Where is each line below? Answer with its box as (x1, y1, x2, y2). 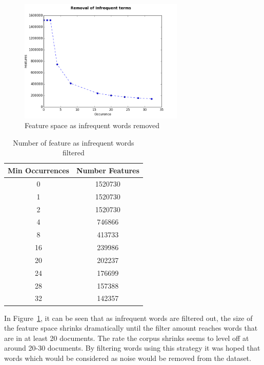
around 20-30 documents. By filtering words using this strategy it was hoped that (4, 342, 260, 353)
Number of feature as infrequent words (13, 137, 134, 148)
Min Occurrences (8, 165, 69, 175)
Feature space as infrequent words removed (25, 120, 160, 131)
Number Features (76, 165, 139, 175)
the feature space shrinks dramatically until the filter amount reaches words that (4, 322, 258, 333)
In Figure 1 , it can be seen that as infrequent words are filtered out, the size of (4, 312, 253, 323)
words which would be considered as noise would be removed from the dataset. (4, 352, 251, 363)
